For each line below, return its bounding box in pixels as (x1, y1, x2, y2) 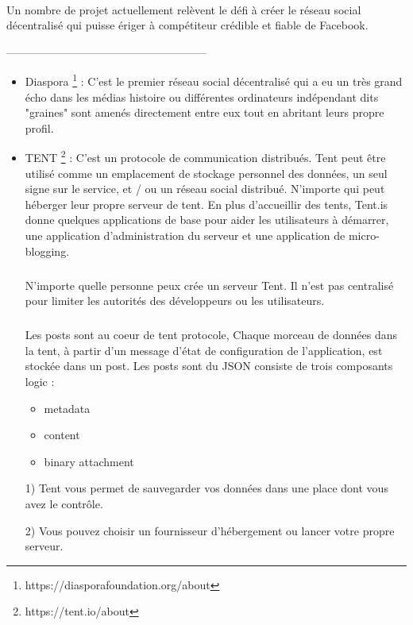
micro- (348, 227, 380, 244)
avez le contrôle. (25, 495, 103, 511)
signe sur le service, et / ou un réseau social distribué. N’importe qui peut (25, 180, 385, 197)
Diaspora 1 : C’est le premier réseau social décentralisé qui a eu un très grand (25, 71, 403, 90)
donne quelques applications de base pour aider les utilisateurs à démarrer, (25, 211, 389, 228)
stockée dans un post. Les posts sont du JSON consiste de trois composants (25, 357, 393, 374)
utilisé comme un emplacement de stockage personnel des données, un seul (25, 164, 388, 181)
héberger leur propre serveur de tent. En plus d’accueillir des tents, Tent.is (25, 195, 388, 212)
